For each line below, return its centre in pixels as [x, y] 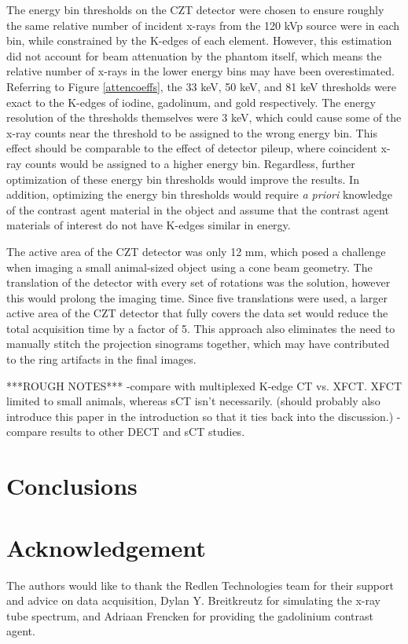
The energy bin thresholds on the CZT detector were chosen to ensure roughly [195, 9]
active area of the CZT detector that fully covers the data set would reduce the [197, 313]
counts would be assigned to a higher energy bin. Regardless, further [190, 163]
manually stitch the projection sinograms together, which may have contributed [198, 344]
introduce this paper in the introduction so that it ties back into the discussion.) [200, 416]
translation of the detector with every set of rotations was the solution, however [198, 282]
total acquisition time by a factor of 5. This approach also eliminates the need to [201, 328]
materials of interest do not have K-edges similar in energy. [149, 225]
